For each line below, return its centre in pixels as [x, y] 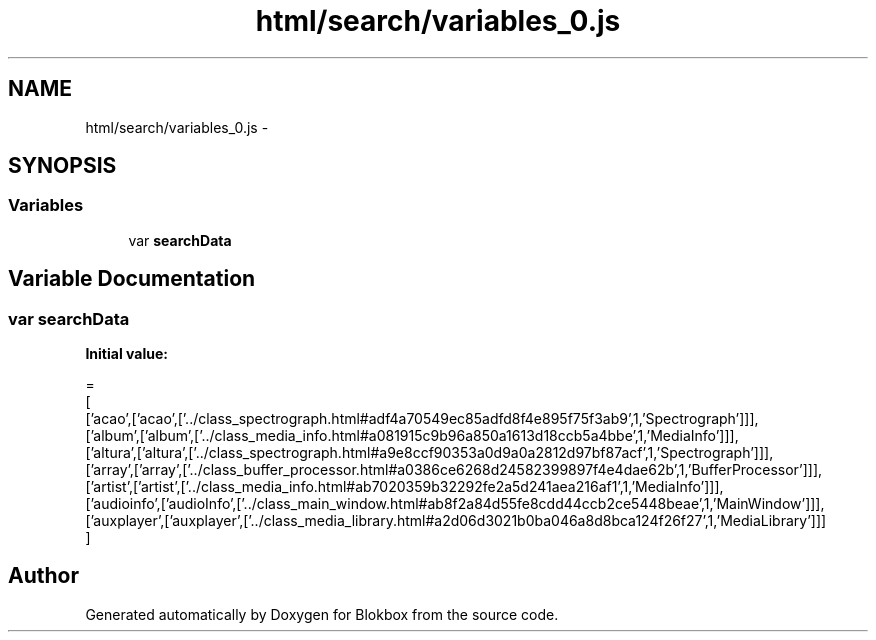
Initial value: [126, 354]
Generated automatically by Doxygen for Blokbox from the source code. [322, 614]
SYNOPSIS [62, 166]
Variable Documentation [132, 279]
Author [43, 576]
